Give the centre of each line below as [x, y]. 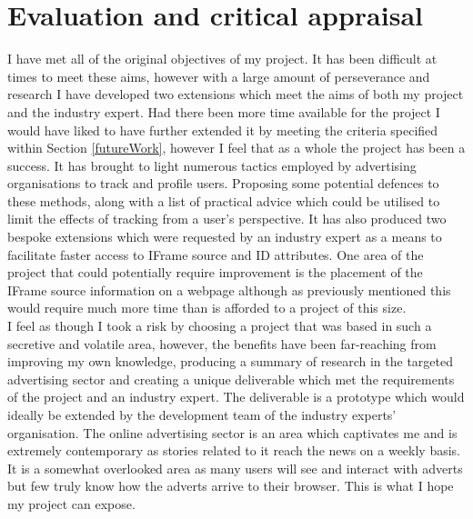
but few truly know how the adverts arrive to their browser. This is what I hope [231, 486]
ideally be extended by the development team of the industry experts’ [202, 414]
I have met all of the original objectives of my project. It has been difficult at [222, 59]
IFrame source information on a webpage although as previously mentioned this [229, 289]
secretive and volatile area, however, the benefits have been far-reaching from [222, 343]
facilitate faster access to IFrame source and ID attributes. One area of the [216, 254]
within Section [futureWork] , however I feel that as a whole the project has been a [236, 148]
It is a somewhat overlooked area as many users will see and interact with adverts [235, 468]
